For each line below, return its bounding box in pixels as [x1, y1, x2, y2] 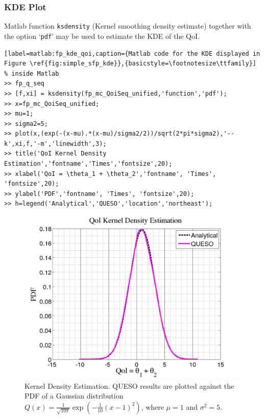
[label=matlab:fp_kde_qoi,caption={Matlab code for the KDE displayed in [4, 50, 260, 57]
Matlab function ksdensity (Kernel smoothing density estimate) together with [4, 20, 251, 31]
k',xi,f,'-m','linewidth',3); [4, 140, 107, 147]
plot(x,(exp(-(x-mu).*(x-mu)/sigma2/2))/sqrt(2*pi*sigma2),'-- [15, 130, 235, 138]
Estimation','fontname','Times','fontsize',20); [4, 160, 173, 168]
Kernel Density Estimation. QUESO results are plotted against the [25, 380, 234, 391]
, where [141, 401, 164, 412]
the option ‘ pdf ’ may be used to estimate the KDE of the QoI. [4, 30, 200, 41]
